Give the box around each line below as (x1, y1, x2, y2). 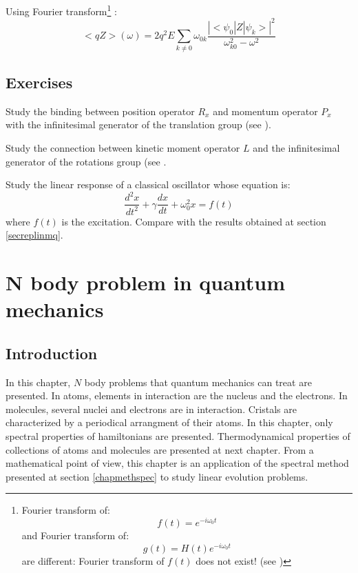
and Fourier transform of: (21, 527, 129, 542)
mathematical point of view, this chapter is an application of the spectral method (6, 456, 349, 470)
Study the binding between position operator (6, 103, 195, 118)
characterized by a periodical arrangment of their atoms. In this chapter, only (6, 415, 333, 430)
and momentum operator (213, 103, 318, 118)
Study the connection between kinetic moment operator (6, 140, 240, 154)
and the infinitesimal (253, 140, 340, 154)
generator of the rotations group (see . (6, 154, 167, 168)
